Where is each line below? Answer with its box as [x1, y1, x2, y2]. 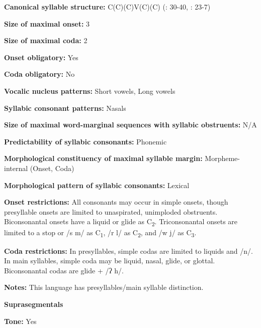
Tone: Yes [4, 315, 37, 326]
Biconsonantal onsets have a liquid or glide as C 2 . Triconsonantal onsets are [4, 216, 238, 228]
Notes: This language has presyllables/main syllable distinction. [4, 282, 204, 292]
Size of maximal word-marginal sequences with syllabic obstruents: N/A [4, 119, 257, 130]
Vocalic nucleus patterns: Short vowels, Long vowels [4, 85, 176, 96]
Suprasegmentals [4, 298, 63, 309]
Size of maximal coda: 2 [4, 35, 88, 46]
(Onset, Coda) [30, 162, 74, 173]
